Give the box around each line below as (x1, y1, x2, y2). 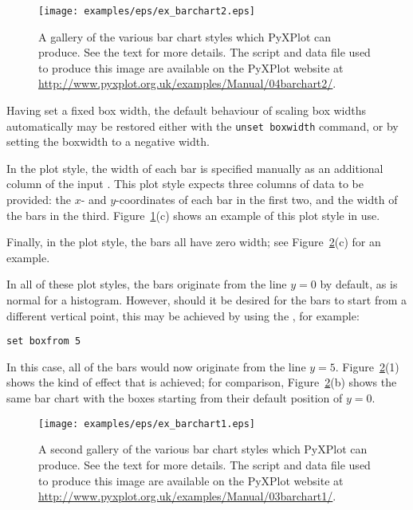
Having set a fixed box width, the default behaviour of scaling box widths (6, 102, 367, 119)
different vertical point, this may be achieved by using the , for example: (6, 307, 360, 324)
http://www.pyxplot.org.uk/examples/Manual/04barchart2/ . (38, 75, 336, 92)
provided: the (6, 191, 71, 208)
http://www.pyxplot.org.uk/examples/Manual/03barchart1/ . (38, 488, 336, 504)
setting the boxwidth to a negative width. (6, 133, 210, 150)
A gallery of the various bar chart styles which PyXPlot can (38, 28, 332, 45)
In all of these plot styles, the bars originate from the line (6, 276, 287, 292)
